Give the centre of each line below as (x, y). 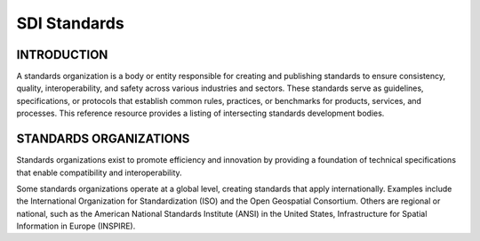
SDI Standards (70, 23)
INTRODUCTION (62, 55)
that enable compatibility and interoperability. (99, 173)
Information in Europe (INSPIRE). (76, 226)
